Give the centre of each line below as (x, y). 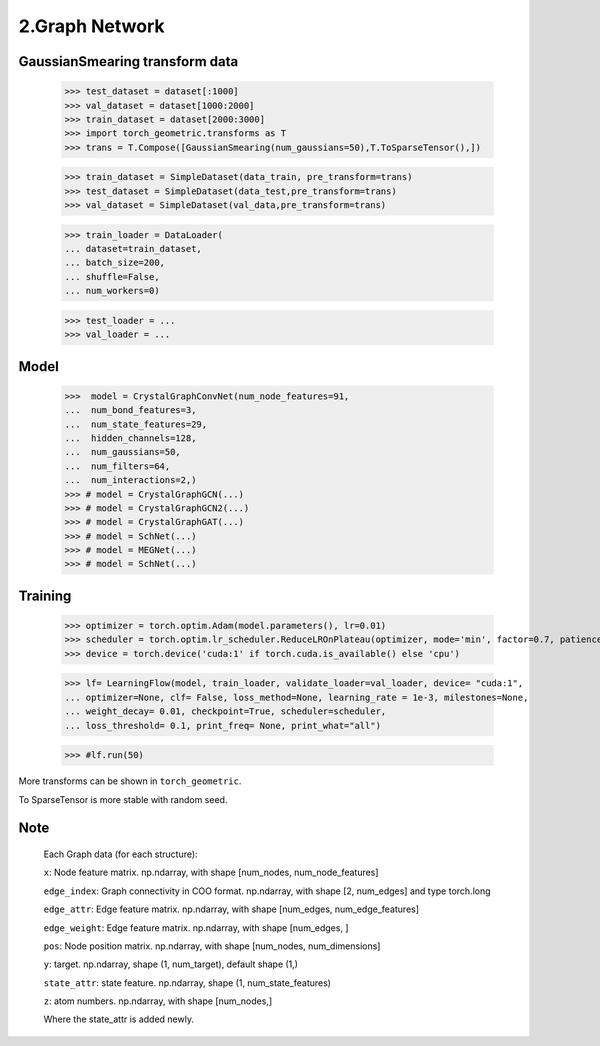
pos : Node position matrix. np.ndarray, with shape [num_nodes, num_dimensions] (212, 946)
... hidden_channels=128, (130, 438)
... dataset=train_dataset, (133, 249)
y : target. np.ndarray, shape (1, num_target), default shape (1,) (171, 964)
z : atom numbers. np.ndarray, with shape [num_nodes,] (158, 1001)
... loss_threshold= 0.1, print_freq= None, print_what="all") (223, 725)
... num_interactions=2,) (130, 480)
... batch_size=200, (114, 263)
